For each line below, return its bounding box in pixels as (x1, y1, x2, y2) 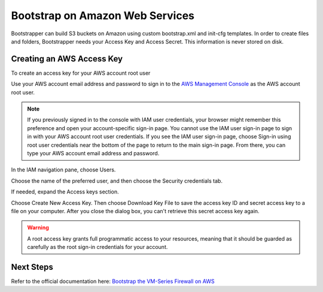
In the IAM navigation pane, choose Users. (11, 166, 116, 173)
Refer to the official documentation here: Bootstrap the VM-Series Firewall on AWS (11, 278, 215, 285)
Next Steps (11, 262, 53, 272)
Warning (27, 224, 49, 231)
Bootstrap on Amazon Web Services (11, 9, 194, 22)
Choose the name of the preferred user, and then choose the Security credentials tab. (11, 177, 223, 185)
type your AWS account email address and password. (27, 149, 160, 156)
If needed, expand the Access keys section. (11, 188, 119, 195)
